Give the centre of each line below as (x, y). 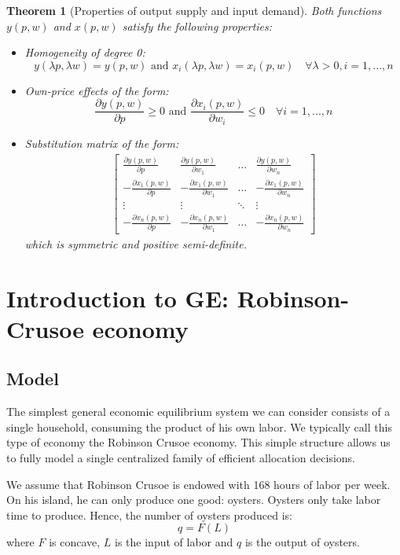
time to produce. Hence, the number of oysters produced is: (149, 515)
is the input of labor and (174, 542)
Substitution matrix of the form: (102, 143)
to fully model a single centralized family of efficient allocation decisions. (181, 458)
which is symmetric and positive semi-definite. (136, 243)
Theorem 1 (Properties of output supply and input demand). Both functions (194, 10)
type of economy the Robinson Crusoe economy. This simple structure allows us (198, 442)
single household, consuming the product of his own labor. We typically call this (199, 426)
